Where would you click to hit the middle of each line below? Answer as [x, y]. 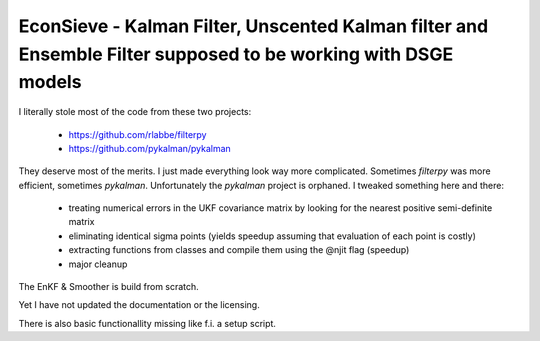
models [50, 82]
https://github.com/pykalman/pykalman [150, 148]
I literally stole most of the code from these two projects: [135, 112]
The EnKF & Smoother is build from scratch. [108, 287]
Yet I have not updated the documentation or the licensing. [139, 305]
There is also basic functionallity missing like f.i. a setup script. [147, 323]
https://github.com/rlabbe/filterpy [137, 134]
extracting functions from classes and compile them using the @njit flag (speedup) [239, 250]
